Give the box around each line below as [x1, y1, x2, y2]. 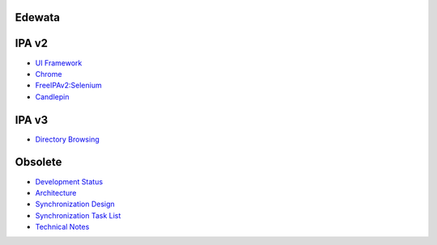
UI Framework [35, 57, 83, 68]
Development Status [35, 176, 104, 186]
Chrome [35, 69, 62, 78]
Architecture [35, 188, 77, 197]
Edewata [15, 11, 61, 24]
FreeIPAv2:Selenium [35, 81, 102, 91]
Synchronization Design [35, 199, 115, 209]
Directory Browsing [35, 134, 100, 144]
